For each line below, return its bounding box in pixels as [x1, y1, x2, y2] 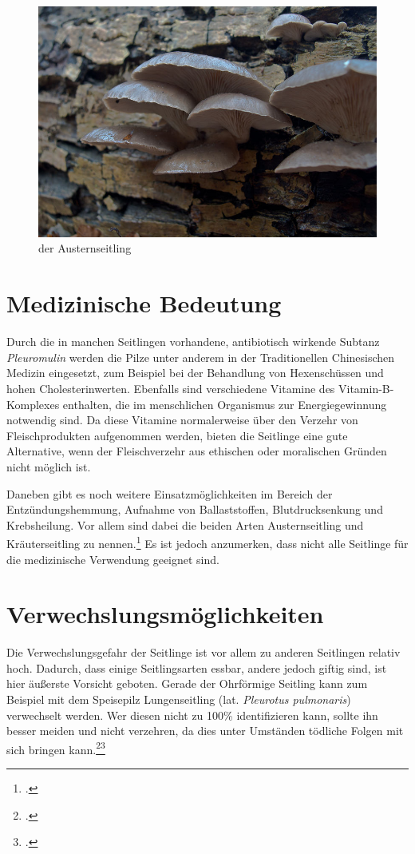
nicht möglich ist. [6, 458, 91, 475]
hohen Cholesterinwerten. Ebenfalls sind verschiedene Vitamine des [6, 379, 335, 396]
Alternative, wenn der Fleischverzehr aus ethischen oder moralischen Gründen [6, 443, 387, 459]
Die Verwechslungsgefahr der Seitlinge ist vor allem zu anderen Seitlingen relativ [6, 644, 401, 661]
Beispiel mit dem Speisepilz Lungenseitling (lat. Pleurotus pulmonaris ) [6, 691, 351, 708]
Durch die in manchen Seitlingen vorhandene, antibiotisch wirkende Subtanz [6, 333, 380, 350]
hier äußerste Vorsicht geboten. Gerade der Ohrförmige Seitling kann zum [6, 675, 368, 692]
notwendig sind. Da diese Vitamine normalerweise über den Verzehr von [6, 411, 358, 428]
